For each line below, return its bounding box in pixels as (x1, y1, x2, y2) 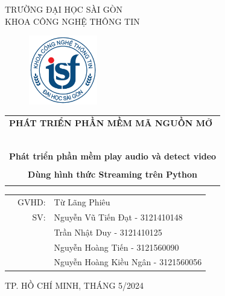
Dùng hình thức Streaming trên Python (28, 167, 198, 180)
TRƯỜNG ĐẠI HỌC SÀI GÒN (5, 3, 123, 15)
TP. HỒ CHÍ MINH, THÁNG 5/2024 (5, 278, 144, 291)
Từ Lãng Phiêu (54, 196, 110, 208)
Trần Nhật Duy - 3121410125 (54, 225, 162, 238)
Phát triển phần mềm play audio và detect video (9, 149, 217, 162)
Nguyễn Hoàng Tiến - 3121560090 (54, 240, 179, 253)
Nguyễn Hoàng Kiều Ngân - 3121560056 (54, 256, 202, 268)
